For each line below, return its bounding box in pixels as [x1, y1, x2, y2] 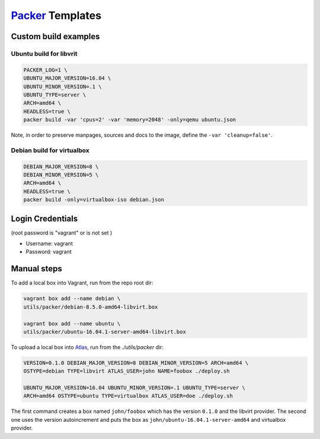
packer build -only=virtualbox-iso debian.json [23, 196, 164, 203]
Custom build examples [11, 31, 100, 41]
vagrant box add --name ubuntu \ [23, 320, 121, 327]
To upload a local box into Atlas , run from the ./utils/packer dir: [11, 344, 164, 351]
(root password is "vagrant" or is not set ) [11, 229, 113, 236]
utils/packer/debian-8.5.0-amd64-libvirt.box [23, 303, 158, 310]
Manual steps [11, 264, 62, 274]
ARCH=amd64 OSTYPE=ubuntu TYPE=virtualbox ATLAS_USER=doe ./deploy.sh [23, 393, 233, 399]
